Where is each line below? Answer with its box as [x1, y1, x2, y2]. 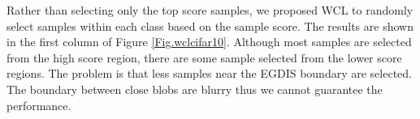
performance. [6, 96, 71, 113]
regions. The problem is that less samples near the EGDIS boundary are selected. [6, 65, 412, 82]
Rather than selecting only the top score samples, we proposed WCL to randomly [6, 2, 414, 18]
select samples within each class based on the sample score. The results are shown [6, 17, 414, 34]
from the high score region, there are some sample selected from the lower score [6, 49, 402, 66]
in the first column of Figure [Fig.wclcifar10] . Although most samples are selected [6, 33, 412, 50]
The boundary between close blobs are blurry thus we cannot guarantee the [6, 80, 383, 97]
